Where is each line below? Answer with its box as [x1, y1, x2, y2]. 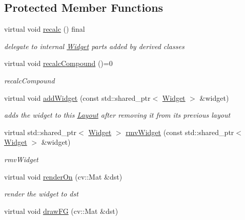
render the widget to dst [4, 188, 78, 199]
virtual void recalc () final [4, 24, 85, 34]
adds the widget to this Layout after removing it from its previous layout [4, 109, 231, 120]
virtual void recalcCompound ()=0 [4, 58, 113, 69]
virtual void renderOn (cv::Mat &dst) [4, 171, 122, 182]
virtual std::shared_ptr [4, 126, 77, 137]
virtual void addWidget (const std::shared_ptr [4, 92, 151, 103]
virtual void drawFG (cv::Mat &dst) [4, 205, 118, 216]
